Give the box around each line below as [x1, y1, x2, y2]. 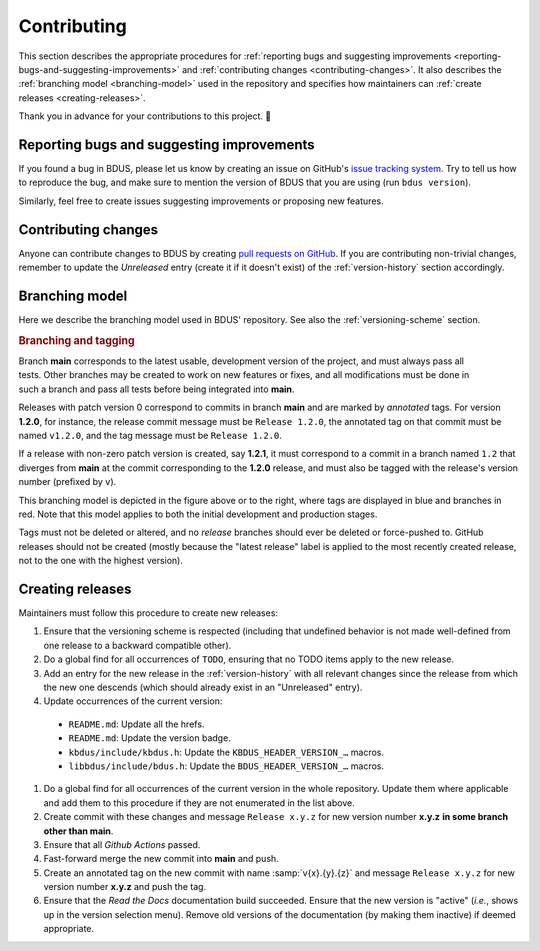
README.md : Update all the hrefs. [68, 718, 205, 730]
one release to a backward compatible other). [43, 639, 232, 651]
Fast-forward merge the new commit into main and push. [43, 853, 279, 865]
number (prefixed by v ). [18, 476, 117, 488]
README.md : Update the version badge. [68, 732, 232, 744]
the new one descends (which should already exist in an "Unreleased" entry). [43, 681, 363, 693]
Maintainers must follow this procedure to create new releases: [18, 607, 279, 619]
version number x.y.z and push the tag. [43, 881, 207, 893]
